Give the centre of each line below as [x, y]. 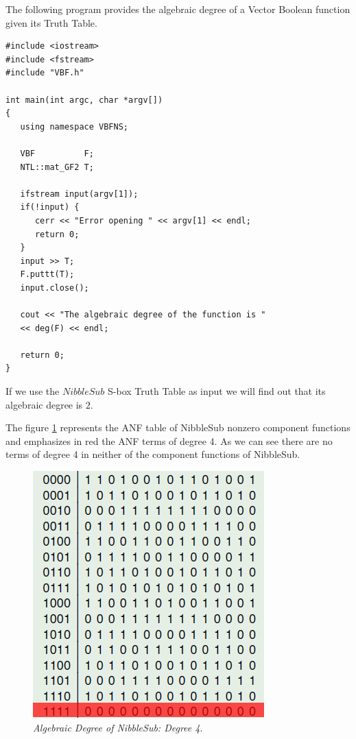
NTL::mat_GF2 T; [57, 167]
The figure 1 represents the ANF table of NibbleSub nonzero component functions [178, 427]
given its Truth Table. [51, 22]
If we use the [33, 391]
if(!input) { [50, 207]
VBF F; [57, 153]
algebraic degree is [44, 404]
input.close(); [55, 288]
